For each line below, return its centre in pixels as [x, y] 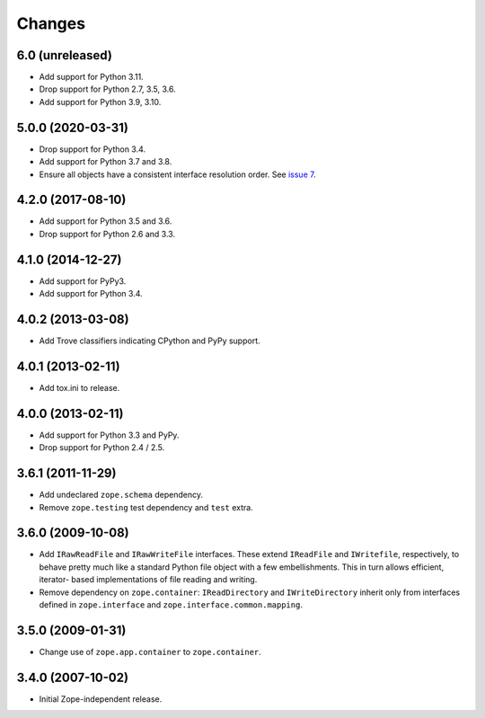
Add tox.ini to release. [79, 387]
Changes [51, 23]
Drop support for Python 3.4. [93, 149]
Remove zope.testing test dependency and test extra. [146, 507]
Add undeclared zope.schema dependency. [121, 495]
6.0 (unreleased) [64, 55]
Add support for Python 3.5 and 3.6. [106, 221]
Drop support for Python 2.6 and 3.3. [107, 234]
